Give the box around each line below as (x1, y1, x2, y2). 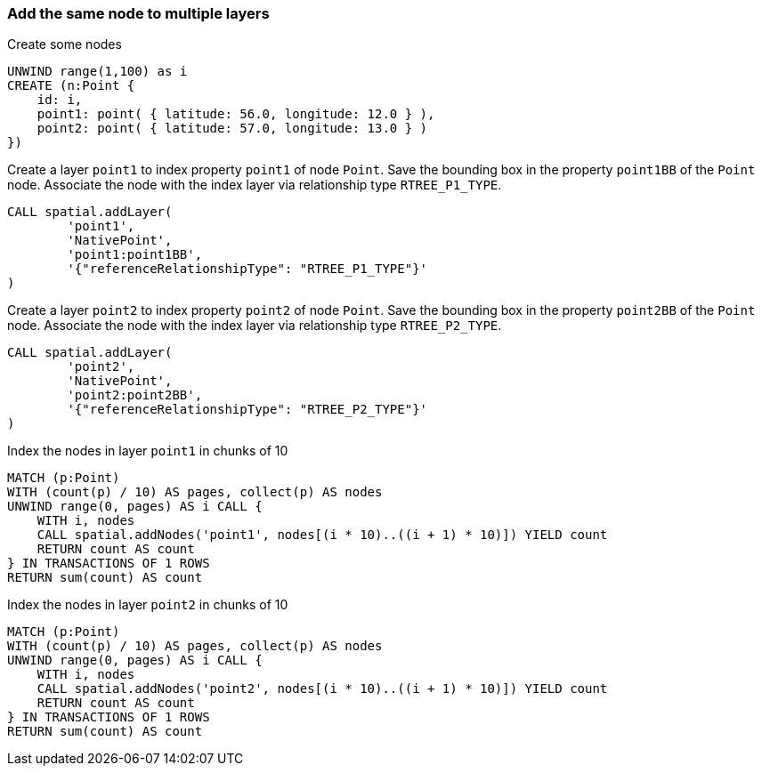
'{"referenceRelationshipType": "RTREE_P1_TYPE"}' (67, 262, 428, 277)
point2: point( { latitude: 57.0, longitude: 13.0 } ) (36, 121, 428, 136)
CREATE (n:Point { (7, 78, 135, 93)
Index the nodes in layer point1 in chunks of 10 (7, 443, 288, 459)
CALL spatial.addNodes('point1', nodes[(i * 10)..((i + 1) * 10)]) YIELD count (36, 527, 608, 543)
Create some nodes (7, 36, 122, 52)
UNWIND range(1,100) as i (7, 64, 188, 79)
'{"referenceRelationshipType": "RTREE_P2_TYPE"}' (67, 402, 428, 417)
